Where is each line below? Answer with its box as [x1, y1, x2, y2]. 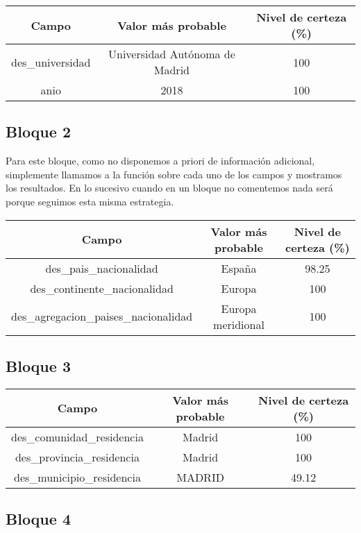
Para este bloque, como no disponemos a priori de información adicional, [6, 153, 315, 168]
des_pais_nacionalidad [45, 260, 158, 276]
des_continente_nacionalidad [30, 280, 174, 296]
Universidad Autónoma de [108, 46, 235, 62]
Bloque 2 [6, 121, 71, 142]
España [221, 260, 257, 276]
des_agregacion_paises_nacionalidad [11, 308, 193, 325]
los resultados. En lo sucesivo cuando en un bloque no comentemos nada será [6, 180, 333, 195]
